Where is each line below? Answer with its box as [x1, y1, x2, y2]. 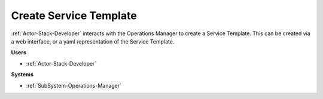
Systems [11, 71, 34, 78]
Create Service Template [11, 9, 137, 22]
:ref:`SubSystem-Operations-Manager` [26, 82, 122, 89]
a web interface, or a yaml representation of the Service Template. [11, 38, 175, 45]
